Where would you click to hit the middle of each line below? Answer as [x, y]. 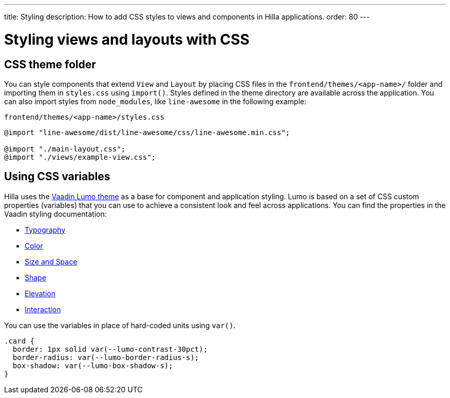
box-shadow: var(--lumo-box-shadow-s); [93, 365]
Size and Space [51, 261]
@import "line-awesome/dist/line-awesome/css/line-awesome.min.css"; [147, 132]
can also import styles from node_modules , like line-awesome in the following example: [155, 101]
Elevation [40, 293]
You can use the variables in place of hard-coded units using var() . [120, 325]
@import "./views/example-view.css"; [80, 157]
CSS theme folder [50, 64]
